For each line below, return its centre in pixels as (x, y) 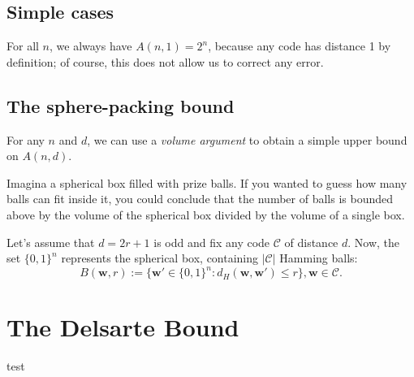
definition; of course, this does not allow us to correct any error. (165, 61)
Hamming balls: (319, 258)
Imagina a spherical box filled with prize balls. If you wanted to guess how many (207, 182)
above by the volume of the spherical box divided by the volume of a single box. (206, 214)
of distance (311, 242)
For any (26, 139)
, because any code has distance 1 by (300, 46)
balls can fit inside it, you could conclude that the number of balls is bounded (200, 199)
